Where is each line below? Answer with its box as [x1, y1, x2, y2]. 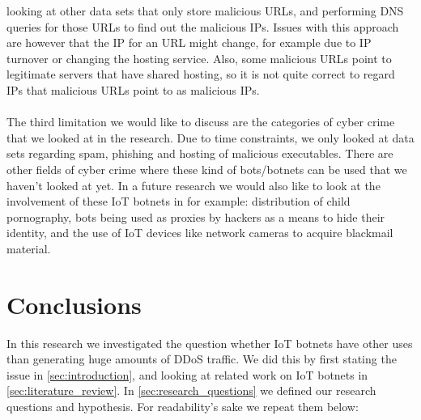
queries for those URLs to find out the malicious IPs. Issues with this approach [6, 18, 399, 35]
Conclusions [6, 287, 142, 320]
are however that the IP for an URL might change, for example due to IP [6, 34, 372, 51]
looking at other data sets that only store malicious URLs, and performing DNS [6, 2, 404, 19]
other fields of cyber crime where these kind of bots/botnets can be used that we [6, 160, 407, 177]
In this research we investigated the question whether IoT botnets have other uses [6, 334, 413, 351]
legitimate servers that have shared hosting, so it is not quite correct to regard [6, 66, 395, 83]
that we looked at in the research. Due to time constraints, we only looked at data [6, 129, 415, 146]
